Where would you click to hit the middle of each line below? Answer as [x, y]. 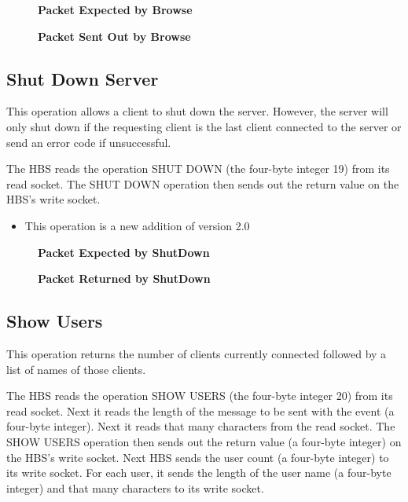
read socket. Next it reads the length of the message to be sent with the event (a [200, 410]
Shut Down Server [83, 78]
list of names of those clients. [76, 369]
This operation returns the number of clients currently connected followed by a [197, 353]
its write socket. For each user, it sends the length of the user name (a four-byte [199, 473]
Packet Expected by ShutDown [124, 252]
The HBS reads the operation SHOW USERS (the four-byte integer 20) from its [200, 396]
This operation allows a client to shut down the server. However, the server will [197, 111]
